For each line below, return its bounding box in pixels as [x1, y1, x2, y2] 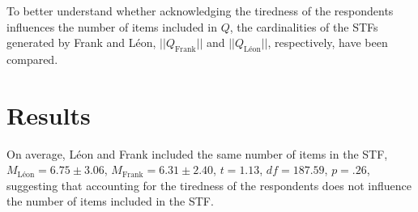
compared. [6, 50, 58, 67]
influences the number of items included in [6, 18, 217, 35]
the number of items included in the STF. [6, 193, 214, 210]
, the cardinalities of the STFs [229, 18, 378, 35]
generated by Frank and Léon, [6, 34, 156, 51]
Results [6, 98, 91, 131]
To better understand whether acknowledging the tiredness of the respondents [6, 2, 394, 19]
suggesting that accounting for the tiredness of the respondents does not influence [6, 176, 412, 193]
